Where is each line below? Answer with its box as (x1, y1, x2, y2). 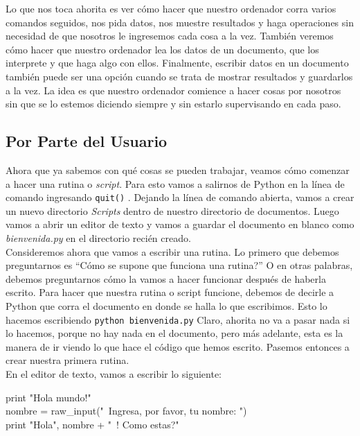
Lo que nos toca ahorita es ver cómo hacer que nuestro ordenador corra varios (6, 1, 336, 15)
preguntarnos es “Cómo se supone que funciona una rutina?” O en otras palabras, (6, 258, 353, 272)
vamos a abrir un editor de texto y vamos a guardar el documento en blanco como (6, 217, 354, 232)
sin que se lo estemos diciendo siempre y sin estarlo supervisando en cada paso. (6, 96, 341, 111)
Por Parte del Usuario (6, 130, 168, 152)
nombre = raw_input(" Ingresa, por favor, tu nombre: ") (6, 403, 247, 418)
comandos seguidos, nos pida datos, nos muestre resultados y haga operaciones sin (6, 15, 354, 29)
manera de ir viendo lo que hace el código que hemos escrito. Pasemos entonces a (6, 339, 350, 354)
